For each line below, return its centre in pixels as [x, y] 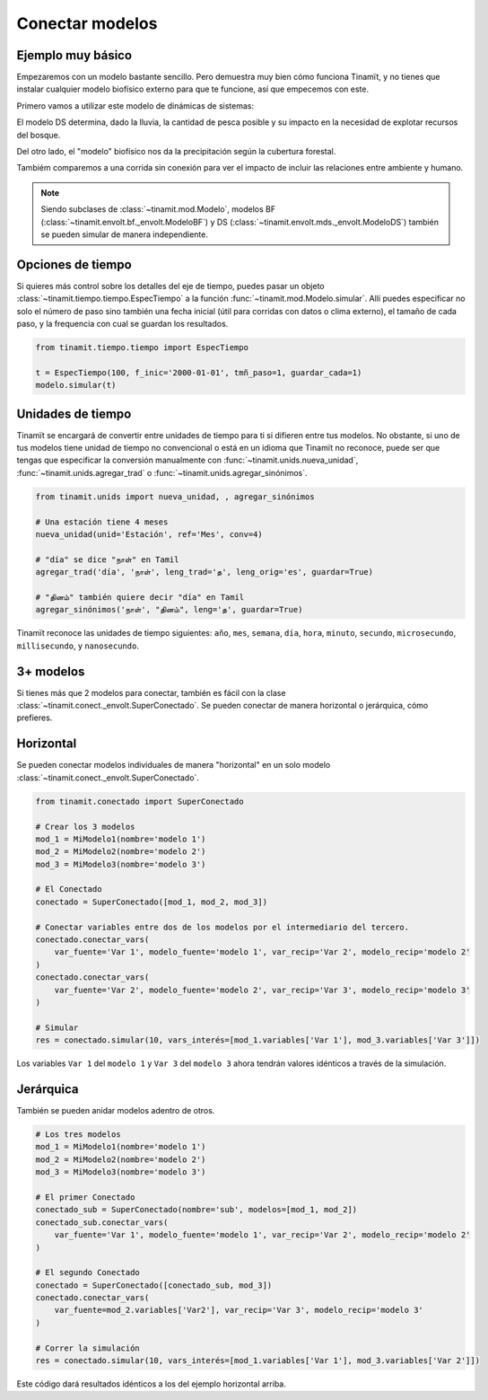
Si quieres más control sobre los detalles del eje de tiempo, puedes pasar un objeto [170, 286]
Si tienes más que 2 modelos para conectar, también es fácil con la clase [151, 692]
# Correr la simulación [88, 1348]
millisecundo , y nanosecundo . [78, 646]
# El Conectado [69, 889]
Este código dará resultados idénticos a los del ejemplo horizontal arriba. [151, 1384]
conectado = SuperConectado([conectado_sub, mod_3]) [154, 1285]
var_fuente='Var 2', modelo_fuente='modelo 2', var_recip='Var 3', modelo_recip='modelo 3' [262, 990]
